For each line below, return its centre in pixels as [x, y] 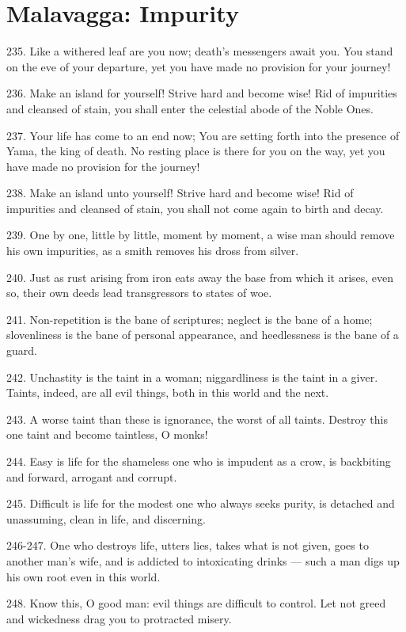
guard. [22, 350]
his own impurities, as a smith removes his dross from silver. [153, 251]
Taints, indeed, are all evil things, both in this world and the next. [168, 392]
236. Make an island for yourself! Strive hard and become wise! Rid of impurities [202, 93]
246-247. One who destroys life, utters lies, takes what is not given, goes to [188, 545]
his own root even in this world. [83, 576]
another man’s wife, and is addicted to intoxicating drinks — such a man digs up [203, 560]
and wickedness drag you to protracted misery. [119, 618]
